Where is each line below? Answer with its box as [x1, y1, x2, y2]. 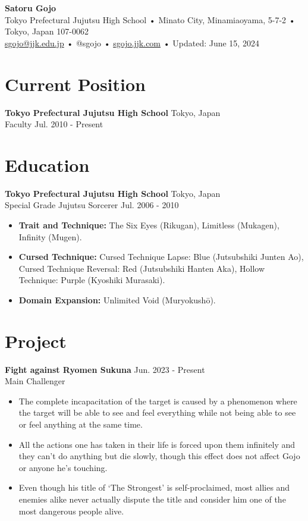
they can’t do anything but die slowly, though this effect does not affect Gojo [18, 450, 300, 462]
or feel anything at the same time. [18, 418, 143, 431]
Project [5, 328, 67, 353]
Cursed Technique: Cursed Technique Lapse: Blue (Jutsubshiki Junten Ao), [18, 250, 304, 263]
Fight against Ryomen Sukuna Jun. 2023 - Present [5, 363, 205, 375]
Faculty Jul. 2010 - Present [5, 118, 103, 130]
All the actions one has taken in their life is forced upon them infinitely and [18, 438, 296, 450]
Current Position [5, 71, 146, 96]
